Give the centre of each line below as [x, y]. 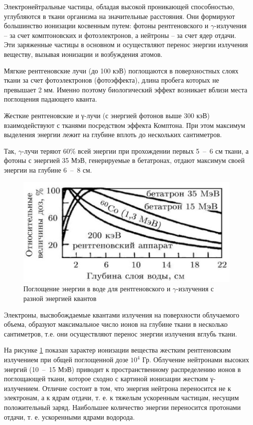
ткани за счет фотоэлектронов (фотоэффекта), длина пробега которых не [112, 80]
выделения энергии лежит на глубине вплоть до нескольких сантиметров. [113, 134]
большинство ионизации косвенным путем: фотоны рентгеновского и [106, 26]
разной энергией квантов [60, 298]
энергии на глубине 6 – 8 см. [48, 169]
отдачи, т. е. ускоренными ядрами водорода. [69, 416]
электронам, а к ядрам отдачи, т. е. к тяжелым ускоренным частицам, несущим [121, 398]
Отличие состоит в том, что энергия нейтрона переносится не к [136, 388]
